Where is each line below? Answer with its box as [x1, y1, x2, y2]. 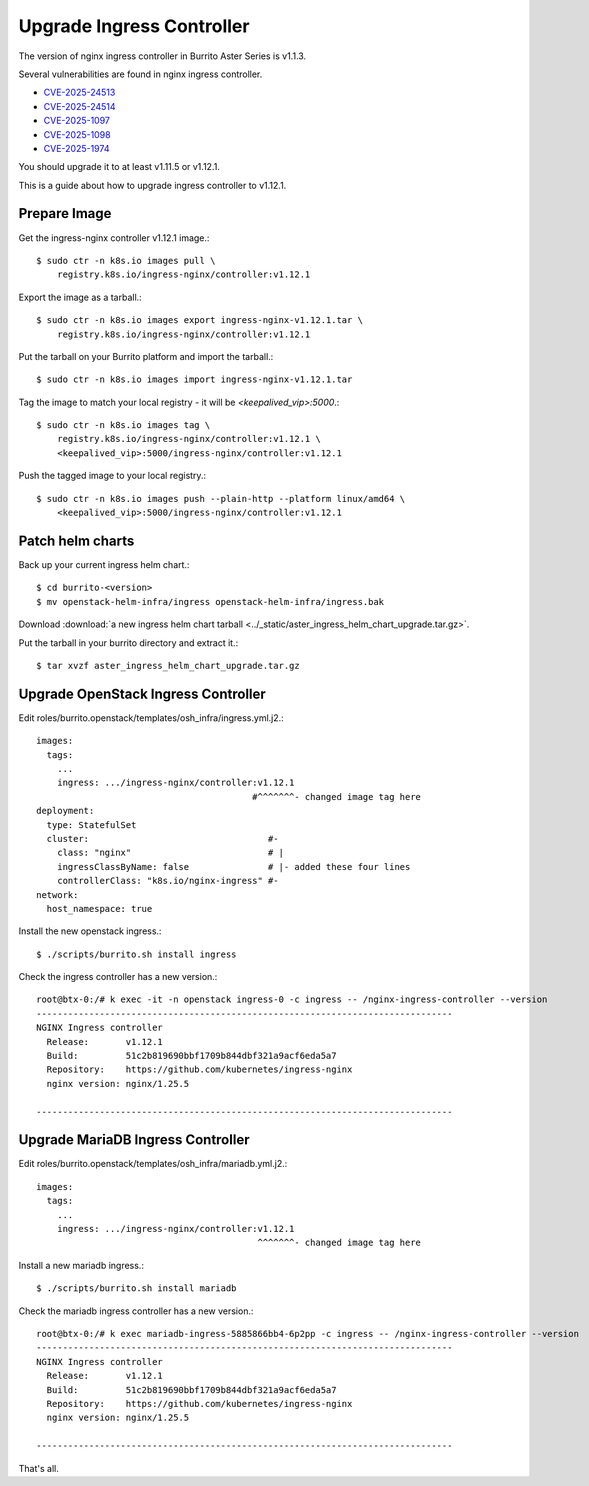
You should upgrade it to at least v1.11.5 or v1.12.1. [18, 161, 220, 173]
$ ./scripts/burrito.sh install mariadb [36, 1283, 237, 1294]
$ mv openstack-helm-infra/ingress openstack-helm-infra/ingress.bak [36, 596, 385, 607]
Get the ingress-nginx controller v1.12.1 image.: [18, 231, 210, 244]
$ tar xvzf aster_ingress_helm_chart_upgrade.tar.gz [36, 660, 300, 671]
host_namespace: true [46, 903, 153, 914]
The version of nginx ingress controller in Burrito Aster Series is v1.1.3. [18, 50, 307, 62]
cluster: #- [46, 833, 279, 844]
